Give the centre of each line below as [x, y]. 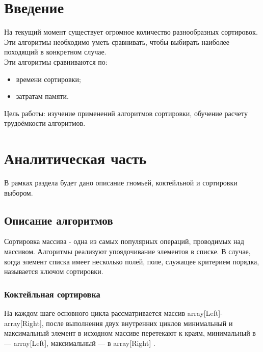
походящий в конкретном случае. [55, 52]
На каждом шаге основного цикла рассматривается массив [95, 313]
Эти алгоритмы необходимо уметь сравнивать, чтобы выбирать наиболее [117, 42]
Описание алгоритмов [59, 220]
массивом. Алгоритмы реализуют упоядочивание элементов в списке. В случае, [127, 251]
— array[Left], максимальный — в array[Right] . [80, 343]
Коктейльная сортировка [52, 294]
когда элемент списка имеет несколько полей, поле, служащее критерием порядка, [132, 261]
